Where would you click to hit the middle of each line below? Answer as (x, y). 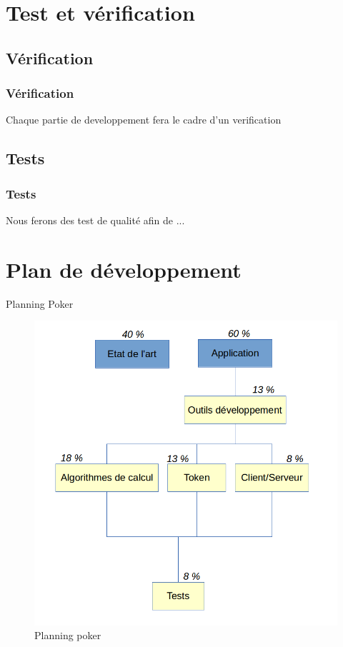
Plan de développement (124, 269)
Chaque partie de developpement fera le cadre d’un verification (144, 120)
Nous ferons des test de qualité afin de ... (95, 220)
